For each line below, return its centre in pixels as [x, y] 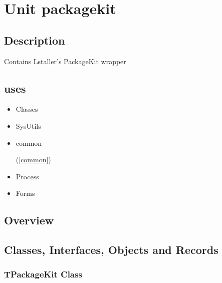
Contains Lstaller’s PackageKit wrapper [65, 61]
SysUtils [28, 125]
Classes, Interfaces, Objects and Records [111, 250]
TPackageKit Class [43, 274]
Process [27, 176]
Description [35, 40]
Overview [29, 220]
